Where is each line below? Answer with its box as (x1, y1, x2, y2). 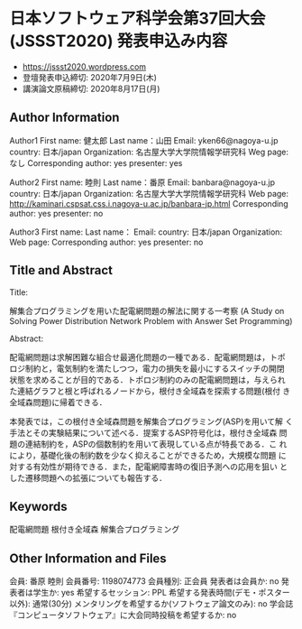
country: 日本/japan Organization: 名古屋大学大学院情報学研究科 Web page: (9, 188, 289, 199)
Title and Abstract (9, 263, 113, 278)
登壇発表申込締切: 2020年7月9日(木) (22, 71, 158, 82)
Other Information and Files (9, 550, 167, 566)
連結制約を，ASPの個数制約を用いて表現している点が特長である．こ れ (24, 439, 288, 449)
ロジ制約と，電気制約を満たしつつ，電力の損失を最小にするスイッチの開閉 (9, 363, 286, 374)
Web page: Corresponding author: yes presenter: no (9, 236, 204, 247)
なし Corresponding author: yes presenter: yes (9, 157, 183, 168)
